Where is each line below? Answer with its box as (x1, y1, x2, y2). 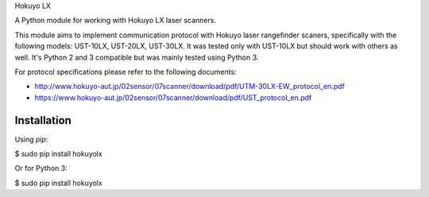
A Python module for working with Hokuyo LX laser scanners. (14, 16, 216, 25)
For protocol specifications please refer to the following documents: (14, 67, 238, 76)
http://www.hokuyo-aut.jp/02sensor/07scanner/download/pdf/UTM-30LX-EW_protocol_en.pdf (34, 82, 345, 91)
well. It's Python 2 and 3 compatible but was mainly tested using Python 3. (14, 52, 259, 62)
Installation (14, 114, 71, 127)
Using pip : (14, 134, 48, 144)
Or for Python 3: (14, 164, 68, 173)
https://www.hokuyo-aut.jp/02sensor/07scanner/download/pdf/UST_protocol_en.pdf (34, 92, 312, 102)
